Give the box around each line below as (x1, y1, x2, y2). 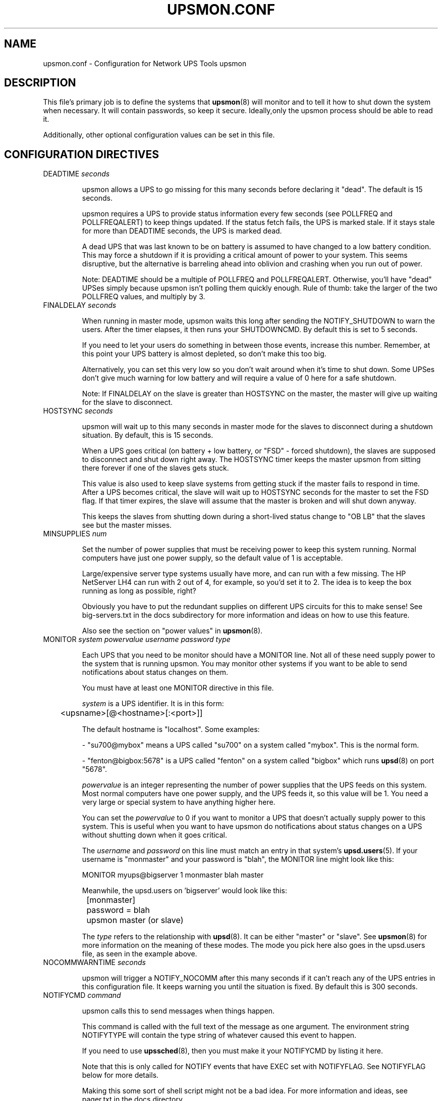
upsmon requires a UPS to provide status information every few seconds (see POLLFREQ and (82, 209, 393, 218)
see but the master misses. (82, 521, 172, 530)
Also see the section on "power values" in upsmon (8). (82, 626, 263, 635)
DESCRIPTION (4, 76, 76, 89)
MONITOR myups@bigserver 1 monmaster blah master (82, 870, 264, 880)
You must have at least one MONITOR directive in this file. (82, 683, 274, 693)
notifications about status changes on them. (82, 668, 229, 677)
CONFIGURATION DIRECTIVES (4, 148, 159, 161)
